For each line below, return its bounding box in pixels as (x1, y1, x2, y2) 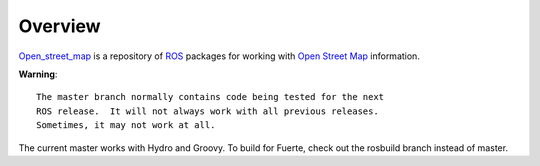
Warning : (18, 68, 58, 80)
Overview (18, 15, 101, 37)
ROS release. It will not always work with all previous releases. (36, 105, 379, 117)
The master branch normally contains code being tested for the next (36, 91, 385, 103)
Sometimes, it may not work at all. (36, 120, 216, 131)
